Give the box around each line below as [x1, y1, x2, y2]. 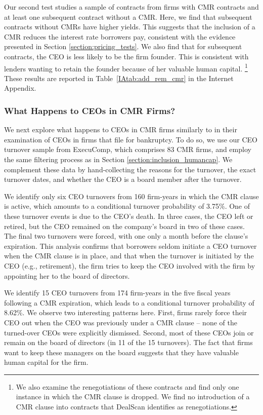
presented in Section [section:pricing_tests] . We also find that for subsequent [4, 41, 242, 52]
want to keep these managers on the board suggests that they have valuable [4, 347, 239, 357]
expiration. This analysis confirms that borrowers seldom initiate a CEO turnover [4, 240, 257, 251]
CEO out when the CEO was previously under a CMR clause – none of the [4, 317, 237, 327]
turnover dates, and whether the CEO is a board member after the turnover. [4, 174, 242, 184]
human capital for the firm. [4, 357, 89, 367]
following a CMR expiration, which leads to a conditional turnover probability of [4, 297, 254, 308]
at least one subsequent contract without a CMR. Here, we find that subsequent [4, 11, 252, 22]
